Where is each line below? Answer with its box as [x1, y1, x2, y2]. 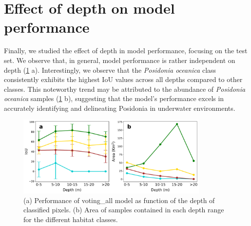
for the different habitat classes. [23, 214, 118, 224]
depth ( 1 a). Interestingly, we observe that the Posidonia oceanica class [4, 64, 216, 75]
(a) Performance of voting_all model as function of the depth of [23, 195, 215, 205]
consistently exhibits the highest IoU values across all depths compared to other [4, 74, 243, 84]
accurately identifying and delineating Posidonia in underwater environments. [4, 103, 235, 113]
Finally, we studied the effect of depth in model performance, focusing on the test [4, 45, 248, 56]
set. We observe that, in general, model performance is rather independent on [4, 55, 235, 65]
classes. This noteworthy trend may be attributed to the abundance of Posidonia [4, 83, 246, 94]
